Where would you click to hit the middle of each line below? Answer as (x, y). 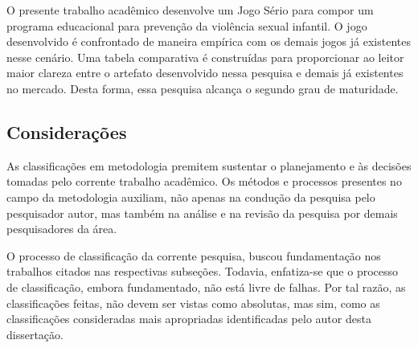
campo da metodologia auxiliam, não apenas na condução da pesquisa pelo (191, 197)
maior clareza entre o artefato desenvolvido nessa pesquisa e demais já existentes (205, 73)
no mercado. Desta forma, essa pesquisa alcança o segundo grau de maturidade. (203, 88)
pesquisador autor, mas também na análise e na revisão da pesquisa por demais (202, 213)
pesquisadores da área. (62, 229)
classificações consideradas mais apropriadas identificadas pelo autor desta (189, 319)
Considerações (67, 131)
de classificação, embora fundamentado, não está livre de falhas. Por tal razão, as (206, 287)
